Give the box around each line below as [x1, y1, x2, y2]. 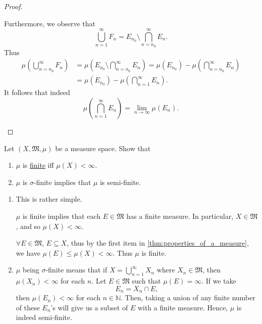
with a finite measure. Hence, [138, 302, 228, 312]
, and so [16, 220, 41, 231]
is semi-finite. [100, 176, 141, 187]
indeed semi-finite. [16, 312, 73, 322]
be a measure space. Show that [55, 143, 151, 153]
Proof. [4, 1, 23, 11]
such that [132, 275, 161, 286]
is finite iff [22, 160, 54, 170]
